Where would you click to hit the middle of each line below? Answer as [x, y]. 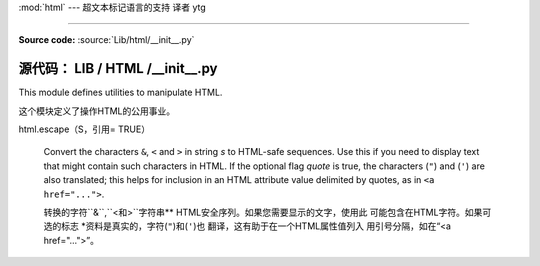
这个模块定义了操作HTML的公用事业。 [97, 111]
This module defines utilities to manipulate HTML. [120, 92]
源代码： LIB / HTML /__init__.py [118, 68]
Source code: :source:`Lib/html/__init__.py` [106, 40]
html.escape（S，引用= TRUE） [84, 129]
